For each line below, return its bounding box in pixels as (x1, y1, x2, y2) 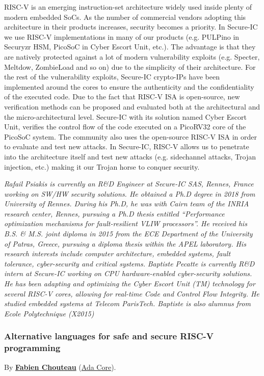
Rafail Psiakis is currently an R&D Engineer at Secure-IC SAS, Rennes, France (4, 178, 254, 189)
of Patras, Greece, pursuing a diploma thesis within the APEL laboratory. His (4, 238, 246, 249)
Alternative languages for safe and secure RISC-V (4, 330, 214, 342)
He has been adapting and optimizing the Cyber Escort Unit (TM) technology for (4, 278, 255, 289)
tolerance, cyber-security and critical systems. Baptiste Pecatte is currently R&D (4, 258, 255, 268)
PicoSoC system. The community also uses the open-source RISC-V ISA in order (4, 131, 257, 142)
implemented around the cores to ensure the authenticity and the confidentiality (4, 81, 254, 92)
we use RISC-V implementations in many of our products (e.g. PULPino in (4, 31, 240, 42)
